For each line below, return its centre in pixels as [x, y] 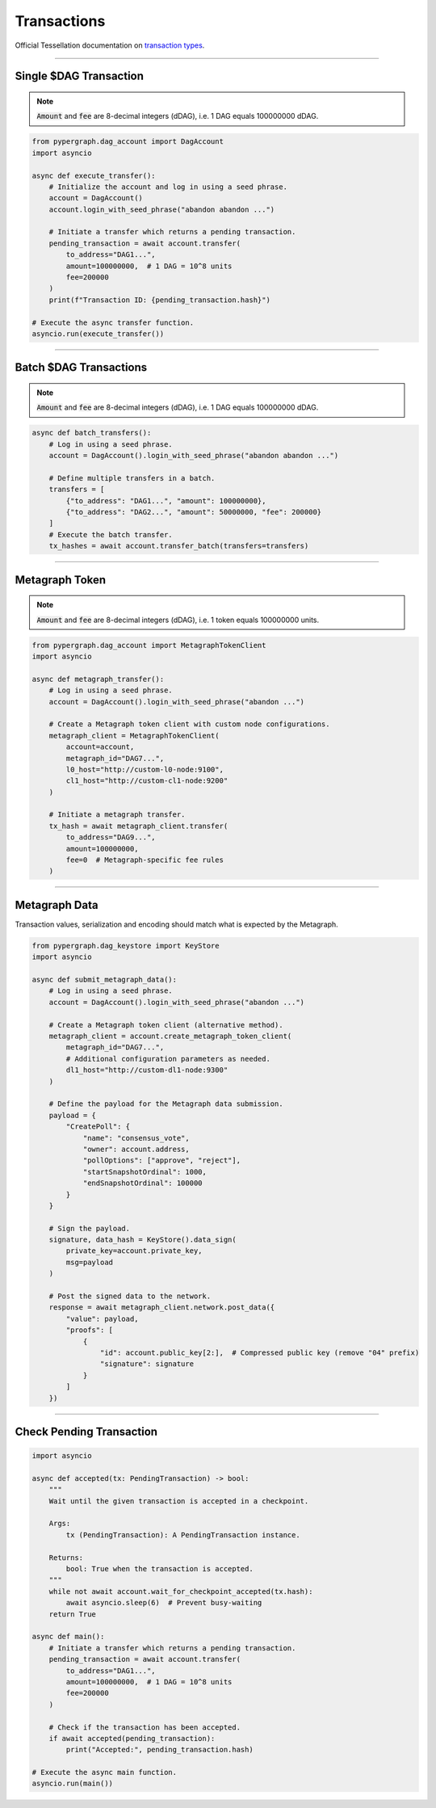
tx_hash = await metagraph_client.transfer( [138, 826]
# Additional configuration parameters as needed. [168, 1059]
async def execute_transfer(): [94, 175]
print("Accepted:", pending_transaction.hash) [159, 1750]
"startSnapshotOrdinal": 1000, [145, 1172]
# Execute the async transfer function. [113, 322]
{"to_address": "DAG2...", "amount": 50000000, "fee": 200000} [194, 512]
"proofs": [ [89, 1330]
